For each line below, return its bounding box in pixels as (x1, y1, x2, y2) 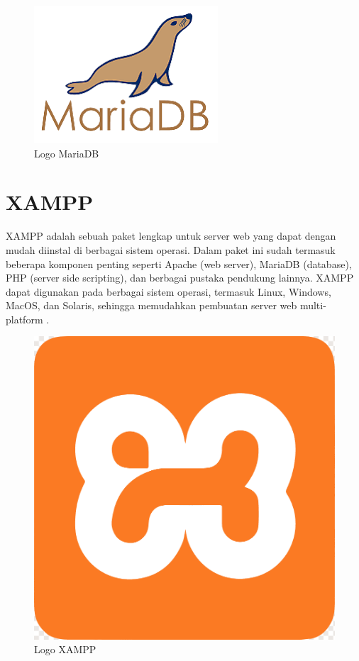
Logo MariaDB (34, 145, 99, 160)
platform (6, 311, 43, 326)
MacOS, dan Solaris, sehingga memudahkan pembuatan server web (6, 298, 297, 313)
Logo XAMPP (34, 642, 96, 657)
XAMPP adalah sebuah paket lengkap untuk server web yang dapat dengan (6, 228, 336, 243)
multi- (299, 298, 326, 313)
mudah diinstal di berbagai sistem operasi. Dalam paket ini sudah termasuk (6, 242, 336, 257)
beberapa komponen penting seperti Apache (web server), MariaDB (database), (6, 256, 352, 271)
